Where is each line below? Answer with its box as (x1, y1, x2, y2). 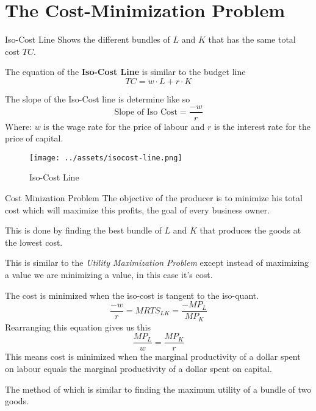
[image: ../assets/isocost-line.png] (29, 153, 182, 162)
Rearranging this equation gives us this (5, 320, 151, 333)
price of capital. (5, 132, 63, 145)
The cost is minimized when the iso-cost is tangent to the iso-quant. (5, 288, 259, 301)
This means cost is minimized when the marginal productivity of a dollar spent (5, 350, 301, 363)
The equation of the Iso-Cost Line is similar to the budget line (5, 65, 246, 78)
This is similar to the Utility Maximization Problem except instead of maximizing (5, 256, 309, 269)
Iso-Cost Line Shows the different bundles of (5, 33, 170, 46)
